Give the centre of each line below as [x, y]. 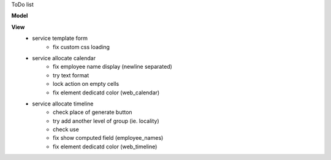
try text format [71, 75]
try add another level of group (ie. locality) [106, 121]
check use [66, 129]
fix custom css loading [82, 47]
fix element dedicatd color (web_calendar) [106, 93]
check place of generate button [93, 112]
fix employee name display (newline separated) [113, 67]
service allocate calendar [64, 58]
